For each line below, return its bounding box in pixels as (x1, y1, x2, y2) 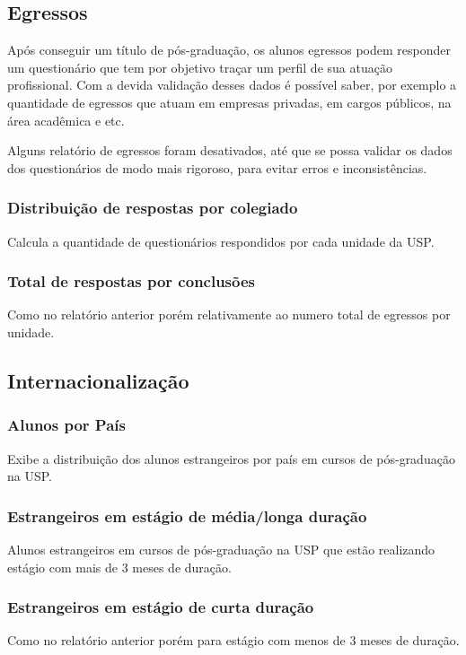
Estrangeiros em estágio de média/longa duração (7, 504, 367, 527)
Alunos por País (7, 414, 126, 436)
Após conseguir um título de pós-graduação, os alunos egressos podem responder (7, 40, 451, 59)
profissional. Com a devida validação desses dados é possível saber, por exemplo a (7, 75, 457, 94)
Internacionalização (7, 366, 189, 394)
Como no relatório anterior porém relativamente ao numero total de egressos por (7, 305, 451, 324)
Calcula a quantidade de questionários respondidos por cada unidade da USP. (7, 231, 435, 250)
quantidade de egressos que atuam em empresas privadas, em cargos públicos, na (7, 92, 452, 111)
